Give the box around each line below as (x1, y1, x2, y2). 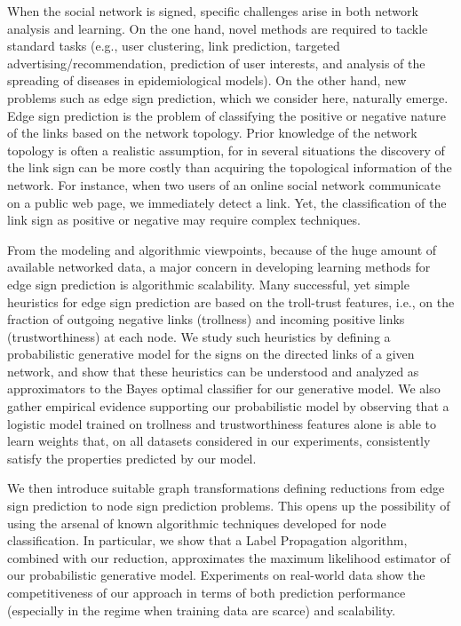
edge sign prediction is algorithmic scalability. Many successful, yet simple (7, 274, 409, 293)
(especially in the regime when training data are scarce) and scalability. (7, 600, 396, 619)
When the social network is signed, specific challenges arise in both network (7, 2, 418, 20)
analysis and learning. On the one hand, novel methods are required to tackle (7, 19, 428, 37)
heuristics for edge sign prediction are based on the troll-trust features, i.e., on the (7, 292, 455, 311)
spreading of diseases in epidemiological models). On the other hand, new (7, 71, 407, 90)
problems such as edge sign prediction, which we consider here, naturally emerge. (7, 88, 449, 107)
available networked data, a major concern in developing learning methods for (7, 258, 431, 276)
